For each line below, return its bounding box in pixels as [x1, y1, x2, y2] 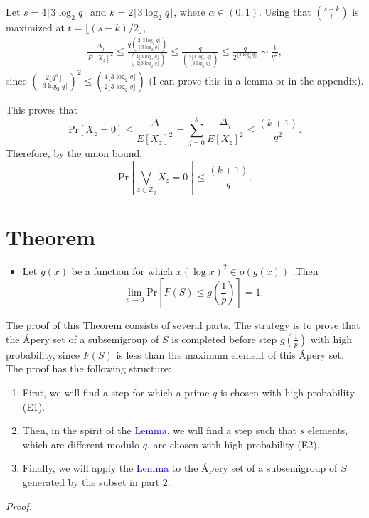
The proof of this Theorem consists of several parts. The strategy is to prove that [6, 318, 360, 333]
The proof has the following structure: [6, 361, 171, 376]
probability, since [6, 347, 80, 362]
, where [173, 4, 205, 18]
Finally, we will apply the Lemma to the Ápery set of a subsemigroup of [22, 460, 338, 475]
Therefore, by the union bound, [6, 146, 143, 161]
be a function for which [71, 263, 173, 278]
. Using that [259, 4, 311, 18]
